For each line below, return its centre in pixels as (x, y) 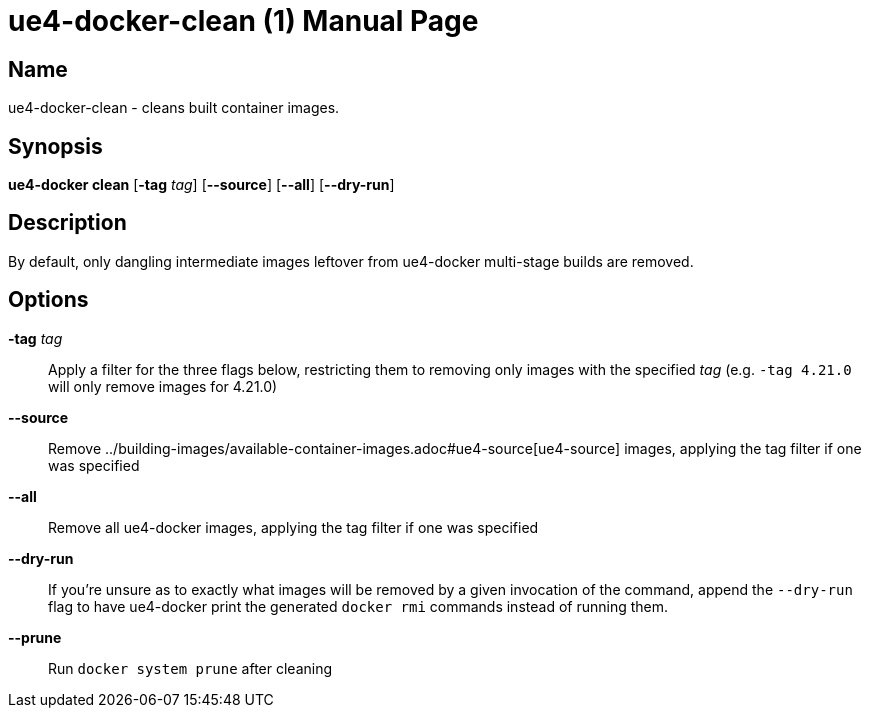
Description (67, 223)
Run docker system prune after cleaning (190, 668)
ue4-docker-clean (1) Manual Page (243, 21)
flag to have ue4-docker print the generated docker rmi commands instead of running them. (358, 606)
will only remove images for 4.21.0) (163, 386)
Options (48, 300)
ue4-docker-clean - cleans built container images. (174, 108)
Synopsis (55, 146)
